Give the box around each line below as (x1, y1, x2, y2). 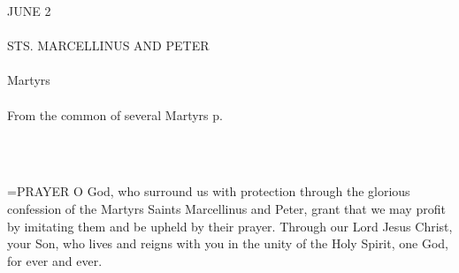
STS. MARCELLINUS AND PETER (7, 36, 210, 55)
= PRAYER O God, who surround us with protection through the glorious (7, 182, 410, 201)
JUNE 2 (7, 2, 51, 19)
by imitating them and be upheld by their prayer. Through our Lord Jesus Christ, (7, 216, 453, 235)
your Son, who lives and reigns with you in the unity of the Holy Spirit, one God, (7, 234, 448, 253)
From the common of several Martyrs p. (7, 105, 223, 124)
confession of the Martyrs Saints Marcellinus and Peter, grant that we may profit (7, 199, 446, 217)
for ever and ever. (7, 251, 103, 269)
